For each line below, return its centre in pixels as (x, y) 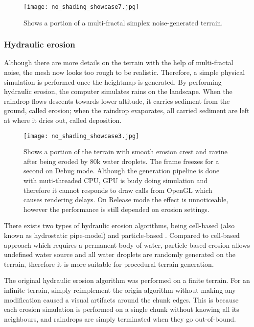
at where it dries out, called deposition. (63, 120)
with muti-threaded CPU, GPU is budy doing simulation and (116, 180)
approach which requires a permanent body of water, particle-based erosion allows (127, 245)
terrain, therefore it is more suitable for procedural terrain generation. (109, 264)
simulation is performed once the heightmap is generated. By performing (113, 82)
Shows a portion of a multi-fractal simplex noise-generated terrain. (123, 22)
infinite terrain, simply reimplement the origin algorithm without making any (120, 290)
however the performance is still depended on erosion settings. (116, 209)
